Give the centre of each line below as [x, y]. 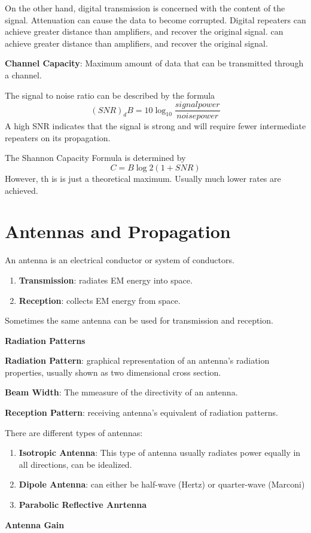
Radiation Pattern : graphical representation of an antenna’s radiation [137, 360]
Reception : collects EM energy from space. [100, 300]
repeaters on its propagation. [58, 137]
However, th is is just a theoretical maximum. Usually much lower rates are [143, 178]
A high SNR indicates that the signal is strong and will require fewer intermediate [155, 126]
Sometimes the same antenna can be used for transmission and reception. [139, 320]
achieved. [22, 190]
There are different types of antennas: [74, 432]
